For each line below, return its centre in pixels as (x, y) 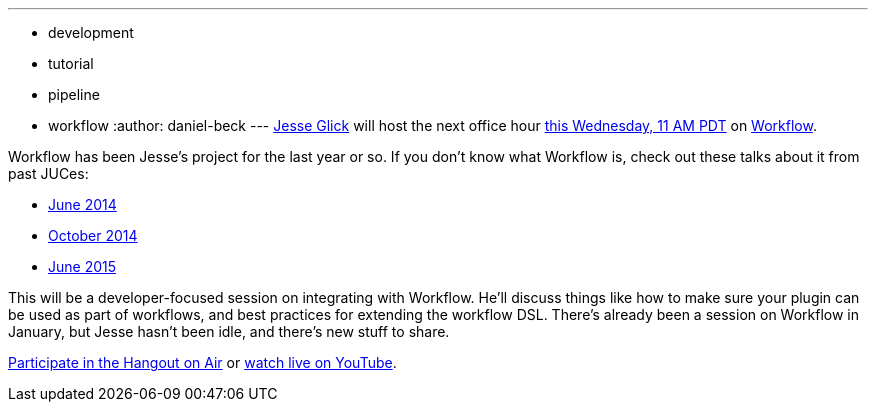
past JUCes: (48, 173)
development (91, 32)
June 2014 (82, 204)
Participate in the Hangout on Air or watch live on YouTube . (202, 362)
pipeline (74, 94)
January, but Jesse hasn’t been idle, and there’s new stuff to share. (229, 331)
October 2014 (93, 235)
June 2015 (82, 266)
